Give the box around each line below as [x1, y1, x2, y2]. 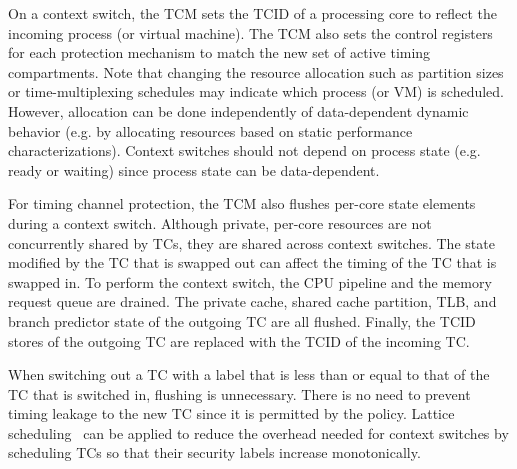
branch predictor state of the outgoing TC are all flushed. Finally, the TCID [8, 310, 476, 331]
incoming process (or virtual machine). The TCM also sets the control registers [8, 22, 493, 43]
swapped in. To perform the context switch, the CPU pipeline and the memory [8, 271, 492, 292]
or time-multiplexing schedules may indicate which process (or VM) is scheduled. [8, 81, 504, 102]
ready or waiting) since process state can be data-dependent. [8, 159, 380, 180]
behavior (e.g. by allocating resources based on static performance [8, 120, 413, 141]
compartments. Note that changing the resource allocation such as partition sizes [8, 61, 504, 82]
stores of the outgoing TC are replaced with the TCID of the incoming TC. [8, 330, 470, 351]
